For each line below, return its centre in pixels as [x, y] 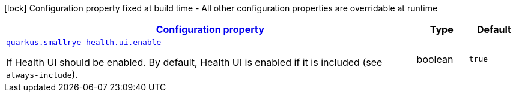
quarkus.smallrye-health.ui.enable [84, 42]
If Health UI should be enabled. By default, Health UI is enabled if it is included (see [194, 62]
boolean [435, 59]
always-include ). [42, 74]
